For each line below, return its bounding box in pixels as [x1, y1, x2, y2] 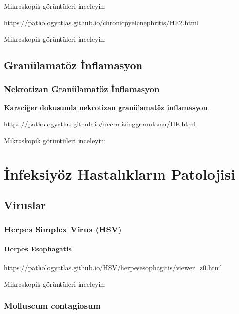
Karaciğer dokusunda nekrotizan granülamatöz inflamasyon [4, 102, 208, 112]
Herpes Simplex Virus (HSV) [4, 223, 122, 235]
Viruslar [4, 197, 46, 212]
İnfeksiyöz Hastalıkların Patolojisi [4, 164, 236, 184]
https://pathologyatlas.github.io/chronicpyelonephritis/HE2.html [4, 17, 199, 27]
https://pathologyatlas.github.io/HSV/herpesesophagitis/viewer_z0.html [4, 262, 222, 272]
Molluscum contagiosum [4, 299, 101, 312]
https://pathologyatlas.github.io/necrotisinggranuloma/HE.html [4, 119, 196, 129]
